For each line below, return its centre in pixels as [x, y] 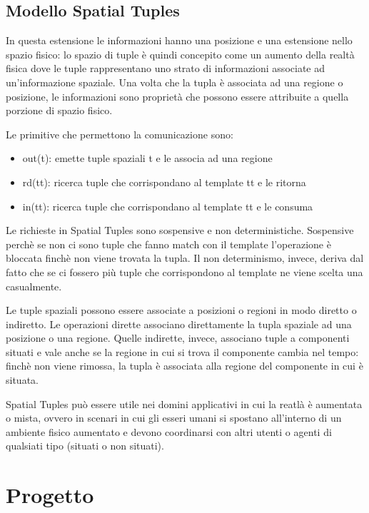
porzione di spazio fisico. [59, 110]
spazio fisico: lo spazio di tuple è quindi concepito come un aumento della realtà [180, 54]
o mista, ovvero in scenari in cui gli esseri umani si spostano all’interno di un [174, 418]
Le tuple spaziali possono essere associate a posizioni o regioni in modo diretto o [181, 310]
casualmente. [34, 286]
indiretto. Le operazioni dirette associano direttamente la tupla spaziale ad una [179, 324]
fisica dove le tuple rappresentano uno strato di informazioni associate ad [165, 68]
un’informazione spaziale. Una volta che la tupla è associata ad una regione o [175, 82]
